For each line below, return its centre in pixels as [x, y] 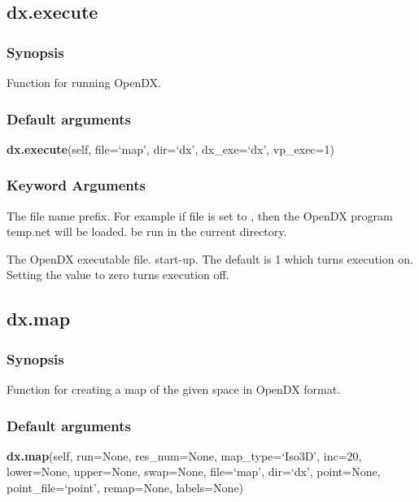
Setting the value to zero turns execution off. [118, 275]
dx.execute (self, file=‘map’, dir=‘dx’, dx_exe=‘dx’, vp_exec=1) [170, 148]
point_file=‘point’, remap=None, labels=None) [125, 487]
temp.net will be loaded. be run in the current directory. [147, 231]
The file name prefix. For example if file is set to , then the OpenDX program [200, 215]
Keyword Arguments [76, 185]
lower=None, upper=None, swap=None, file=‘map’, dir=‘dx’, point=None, [194, 471]
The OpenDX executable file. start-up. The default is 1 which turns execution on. [210, 258]
